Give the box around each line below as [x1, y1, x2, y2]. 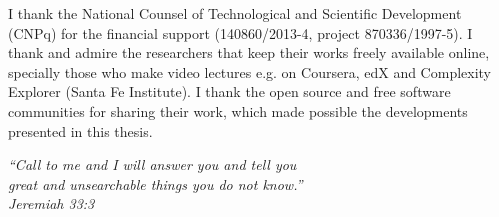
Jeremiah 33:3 [8, 193, 95, 214]
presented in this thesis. [8, 120, 153, 141]
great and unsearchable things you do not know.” [8, 173, 303, 194]
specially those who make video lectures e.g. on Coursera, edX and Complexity [8, 61, 491, 82]
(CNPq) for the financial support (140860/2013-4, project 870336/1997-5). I [8, 22, 473, 43]
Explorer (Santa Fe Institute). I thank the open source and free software [8, 81, 451, 102]
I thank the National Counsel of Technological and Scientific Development [8, 3, 462, 23]
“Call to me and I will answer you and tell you [8, 154, 297, 175]
